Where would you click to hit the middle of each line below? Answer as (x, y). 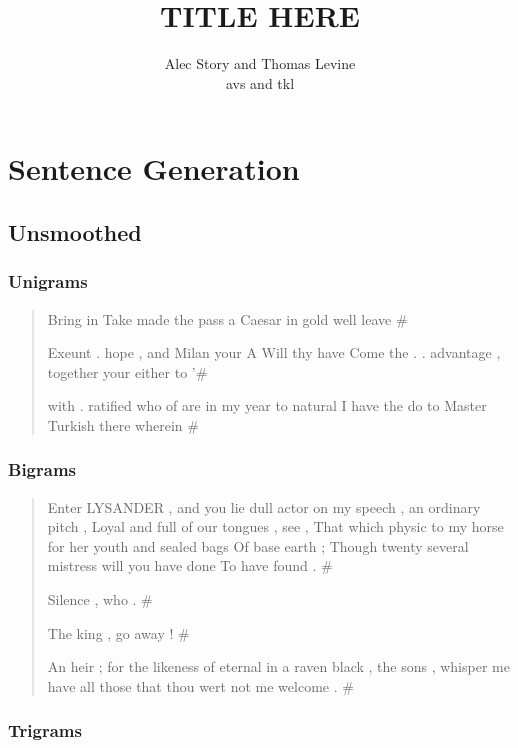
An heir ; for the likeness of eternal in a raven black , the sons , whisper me (278, 666)
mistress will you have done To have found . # (190, 565)
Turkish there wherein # (123, 424)
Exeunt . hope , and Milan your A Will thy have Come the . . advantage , (274, 352)
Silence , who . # (100, 599)
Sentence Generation (154, 168)
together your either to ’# (127, 371)
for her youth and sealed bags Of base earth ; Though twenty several (258, 545)
